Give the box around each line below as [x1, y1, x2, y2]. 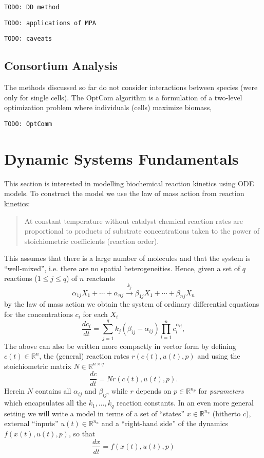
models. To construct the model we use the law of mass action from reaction [4, 188, 244, 199]
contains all [35, 385, 71, 396]
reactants [86, 273, 115, 284]
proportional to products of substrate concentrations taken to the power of [24, 225, 259, 236]
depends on [136, 385, 172, 396]
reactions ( [4, 273, 37, 284]
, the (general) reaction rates [39, 350, 129, 361]
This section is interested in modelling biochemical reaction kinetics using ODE [4, 178, 254, 188]
